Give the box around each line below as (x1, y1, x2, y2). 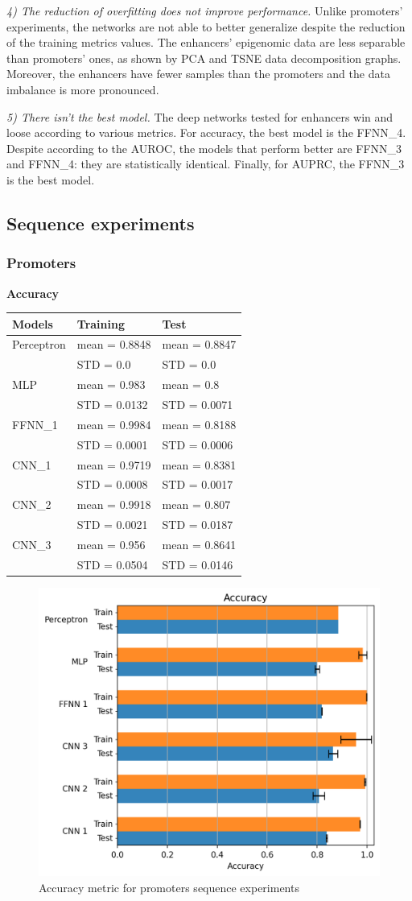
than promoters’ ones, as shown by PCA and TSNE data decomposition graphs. (6, 49, 402, 66)
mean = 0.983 (76, 376, 146, 393)
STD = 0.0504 (76, 556, 148, 572)
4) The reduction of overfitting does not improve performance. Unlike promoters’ (6, 2, 403, 19)
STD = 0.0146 (162, 556, 233, 572)
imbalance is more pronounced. (6, 81, 159, 97)
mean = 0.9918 (76, 496, 151, 513)
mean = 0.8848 (76, 336, 151, 353)
